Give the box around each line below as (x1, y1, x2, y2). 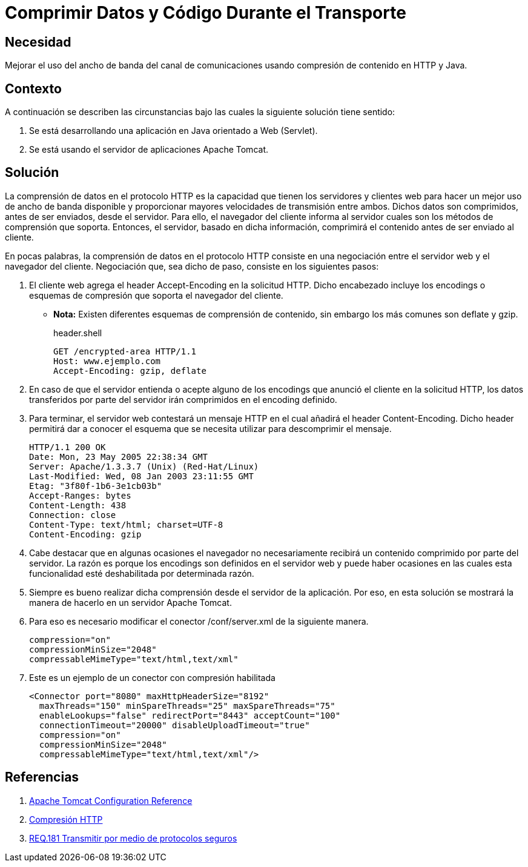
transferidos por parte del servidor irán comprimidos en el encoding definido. (29, 394, 337, 405)
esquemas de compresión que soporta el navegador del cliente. (29, 290, 283, 301)
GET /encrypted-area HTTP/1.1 (53, 346, 197, 356)
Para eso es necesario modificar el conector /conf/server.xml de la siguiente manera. (29, 616, 369, 626)
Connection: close (29, 510, 116, 520)
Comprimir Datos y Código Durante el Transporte (5, 2, 406, 23)
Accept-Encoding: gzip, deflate (53, 365, 206, 376)
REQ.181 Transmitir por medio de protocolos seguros (29, 832, 237, 843)
